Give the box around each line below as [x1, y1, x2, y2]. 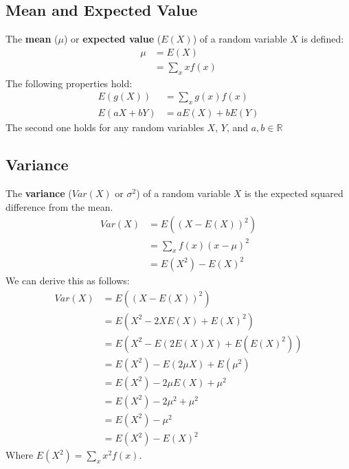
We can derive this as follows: [5, 273, 130, 287]
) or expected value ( [63, 32, 161, 46]
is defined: [301, 32, 344, 46]
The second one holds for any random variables [5, 120, 204, 135]
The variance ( [5, 185, 72, 200]
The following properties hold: [5, 76, 133, 90]
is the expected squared [245, 185, 344, 200]
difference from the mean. [5, 199, 113, 214]
